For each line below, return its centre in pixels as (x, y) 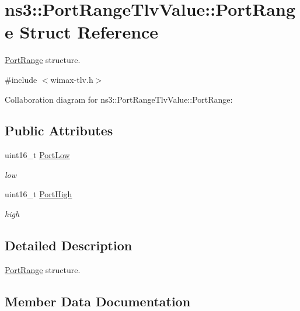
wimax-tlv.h (72, 79)
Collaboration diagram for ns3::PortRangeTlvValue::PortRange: (119, 99)
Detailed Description (69, 245)
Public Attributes (59, 130)
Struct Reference (89, 32)
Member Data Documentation (98, 301)
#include (21, 79)
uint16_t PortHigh (39, 194)
